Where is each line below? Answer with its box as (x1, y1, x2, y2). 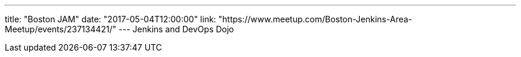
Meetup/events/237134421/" (5, 24, 117, 34)
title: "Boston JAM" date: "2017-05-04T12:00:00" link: (5, 14, 216, 24)
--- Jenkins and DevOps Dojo (118, 24, 234, 34)
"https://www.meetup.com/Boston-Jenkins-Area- (218, 14, 412, 24)
